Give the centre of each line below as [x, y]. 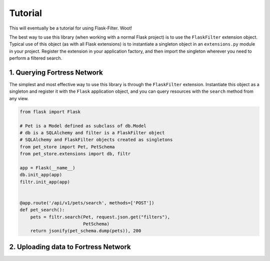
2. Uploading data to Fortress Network [70, 247]
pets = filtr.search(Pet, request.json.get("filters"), [100, 217]
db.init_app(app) [41, 175]
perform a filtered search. [36, 58]
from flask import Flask [50, 112]
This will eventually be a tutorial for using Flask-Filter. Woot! [71, 28]
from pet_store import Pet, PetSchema [67, 147]
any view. [19, 98]
